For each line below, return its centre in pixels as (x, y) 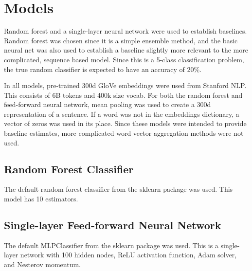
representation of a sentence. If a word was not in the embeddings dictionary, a (122, 114)
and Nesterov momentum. (42, 264)
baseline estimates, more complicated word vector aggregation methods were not (124, 133)
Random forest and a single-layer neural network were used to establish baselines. (126, 31)
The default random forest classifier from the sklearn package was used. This (118, 189)
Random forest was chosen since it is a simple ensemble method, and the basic (121, 40)
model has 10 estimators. (41, 199)
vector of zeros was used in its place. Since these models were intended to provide (125, 123)
